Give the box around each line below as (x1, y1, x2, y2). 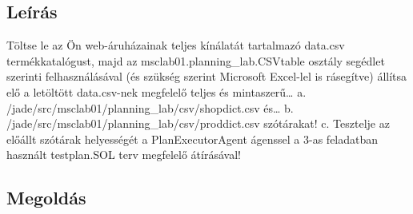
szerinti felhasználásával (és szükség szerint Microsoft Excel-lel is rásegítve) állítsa (6, 68, 407, 85)
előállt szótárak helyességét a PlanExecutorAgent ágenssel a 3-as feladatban (6, 130, 379, 147)
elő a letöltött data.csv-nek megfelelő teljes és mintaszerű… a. (6, 83, 307, 100)
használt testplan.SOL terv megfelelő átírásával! (6, 146, 241, 163)
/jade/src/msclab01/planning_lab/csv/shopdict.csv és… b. (6, 99, 294, 116)
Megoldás (6, 185, 86, 210)
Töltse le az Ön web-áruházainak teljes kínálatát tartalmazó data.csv (6, 37, 345, 53)
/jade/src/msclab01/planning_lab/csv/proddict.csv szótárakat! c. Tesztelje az (6, 115, 390, 132)
